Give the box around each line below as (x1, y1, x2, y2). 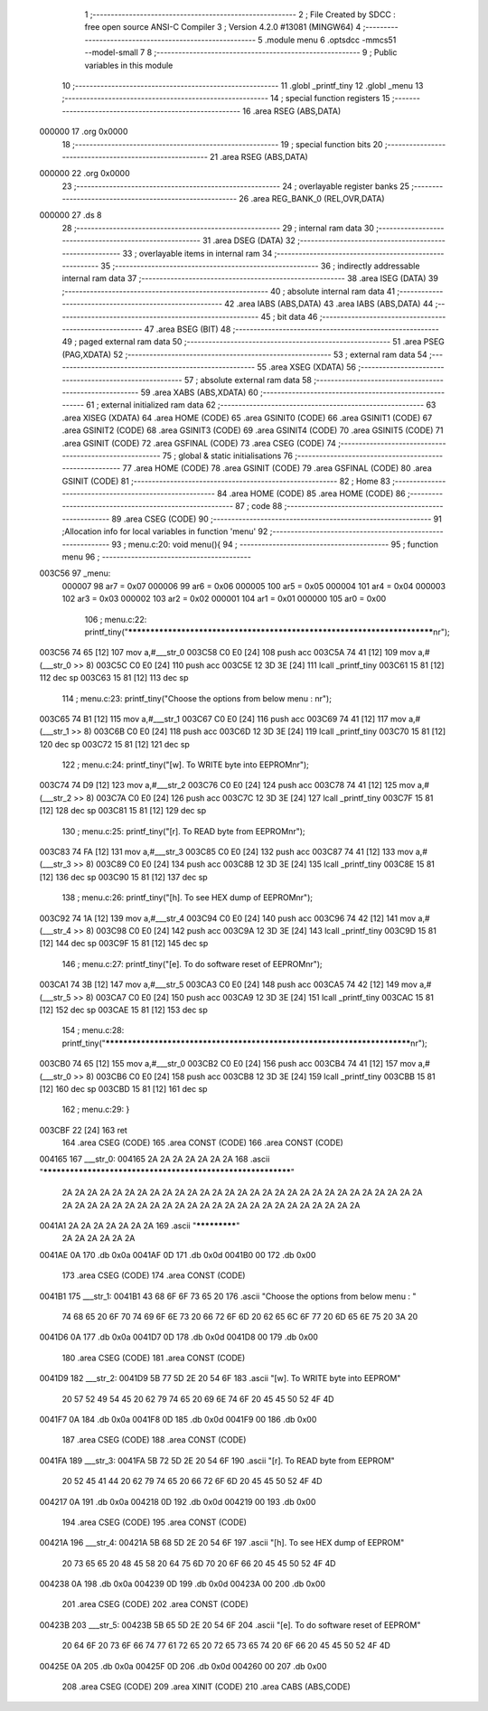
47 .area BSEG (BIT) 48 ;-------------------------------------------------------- (144, 324, 440, 334)
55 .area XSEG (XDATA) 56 (257, 362, 357, 372)
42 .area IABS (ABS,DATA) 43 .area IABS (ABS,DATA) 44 (224, 298, 434, 309)
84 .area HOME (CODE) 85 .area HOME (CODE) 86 (217, 488, 406, 499)
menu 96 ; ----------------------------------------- (61, 551, 252, 562)
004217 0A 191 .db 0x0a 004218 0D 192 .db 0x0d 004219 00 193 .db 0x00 (39, 1496, 316, 1507)
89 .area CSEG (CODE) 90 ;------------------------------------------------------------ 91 (111, 513, 442, 524)
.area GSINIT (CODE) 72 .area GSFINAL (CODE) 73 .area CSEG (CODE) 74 (61, 437, 336, 448)
